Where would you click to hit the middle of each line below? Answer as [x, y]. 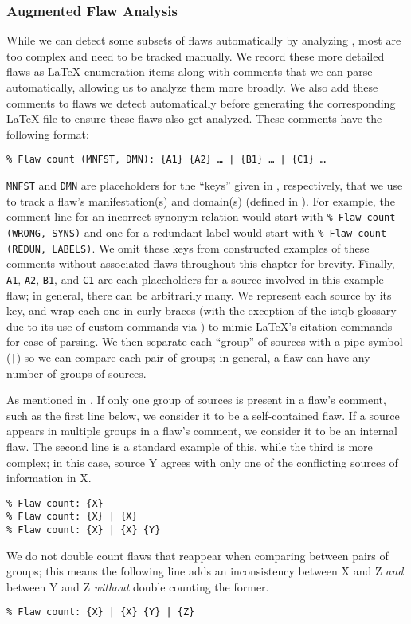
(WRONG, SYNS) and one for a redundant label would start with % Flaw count [197, 232]
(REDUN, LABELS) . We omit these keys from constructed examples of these [188, 247]
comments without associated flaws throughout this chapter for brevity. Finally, [201, 263]
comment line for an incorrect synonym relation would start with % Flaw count [201, 216]
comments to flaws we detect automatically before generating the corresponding [201, 102]
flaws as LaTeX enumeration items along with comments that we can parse [190, 71]
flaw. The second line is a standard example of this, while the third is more [190, 446]
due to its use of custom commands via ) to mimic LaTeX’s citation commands [200, 326]
